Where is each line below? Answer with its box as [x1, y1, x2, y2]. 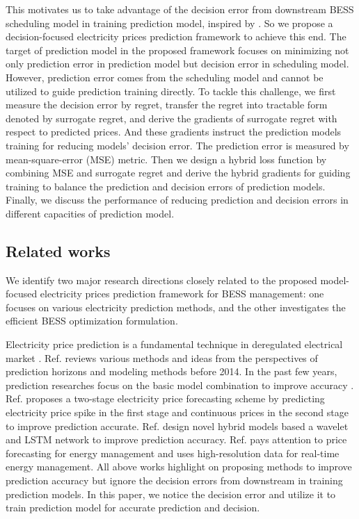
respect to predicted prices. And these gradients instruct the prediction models [6, 124, 342, 139]
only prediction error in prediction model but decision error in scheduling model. [6, 56, 349, 71]
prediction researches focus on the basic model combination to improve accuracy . [6, 377, 354, 392]
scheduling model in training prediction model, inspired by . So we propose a [6, 15, 333, 30]
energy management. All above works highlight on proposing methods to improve [6, 459, 352, 474]
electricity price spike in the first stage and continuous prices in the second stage [6, 405, 349, 420]
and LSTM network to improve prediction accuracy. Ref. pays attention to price [6, 432, 347, 447]
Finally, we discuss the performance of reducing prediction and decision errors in [6, 192, 349, 207]
